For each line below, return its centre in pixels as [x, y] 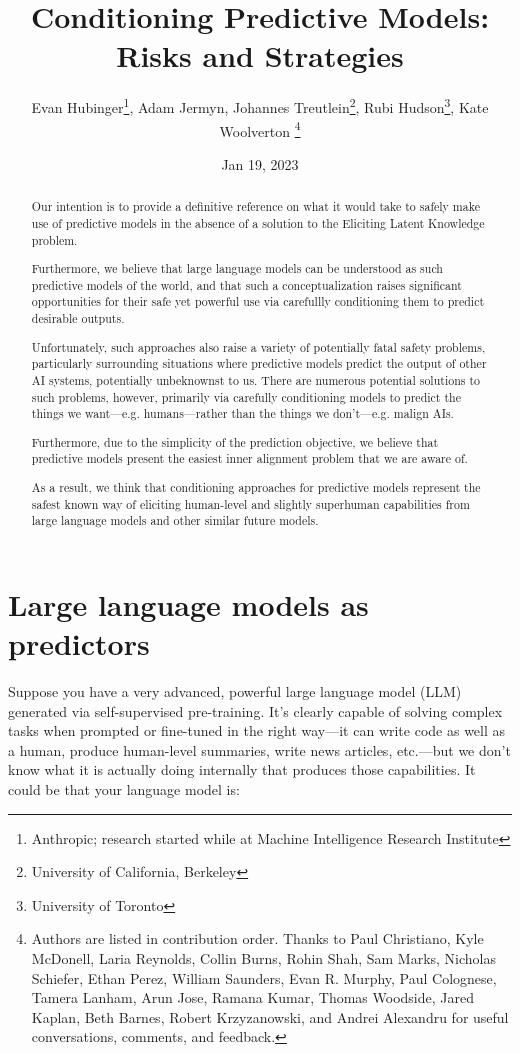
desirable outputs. [78, 318]
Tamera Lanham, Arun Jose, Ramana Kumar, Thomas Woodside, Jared [252, 997]
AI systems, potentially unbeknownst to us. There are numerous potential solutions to [255, 379]
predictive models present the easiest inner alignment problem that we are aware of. [249, 458]
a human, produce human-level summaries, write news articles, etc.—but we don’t [259, 749]
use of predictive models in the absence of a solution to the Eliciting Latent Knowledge [258, 222]
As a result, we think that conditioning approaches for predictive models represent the [256, 486]
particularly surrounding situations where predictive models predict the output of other [259, 363]
